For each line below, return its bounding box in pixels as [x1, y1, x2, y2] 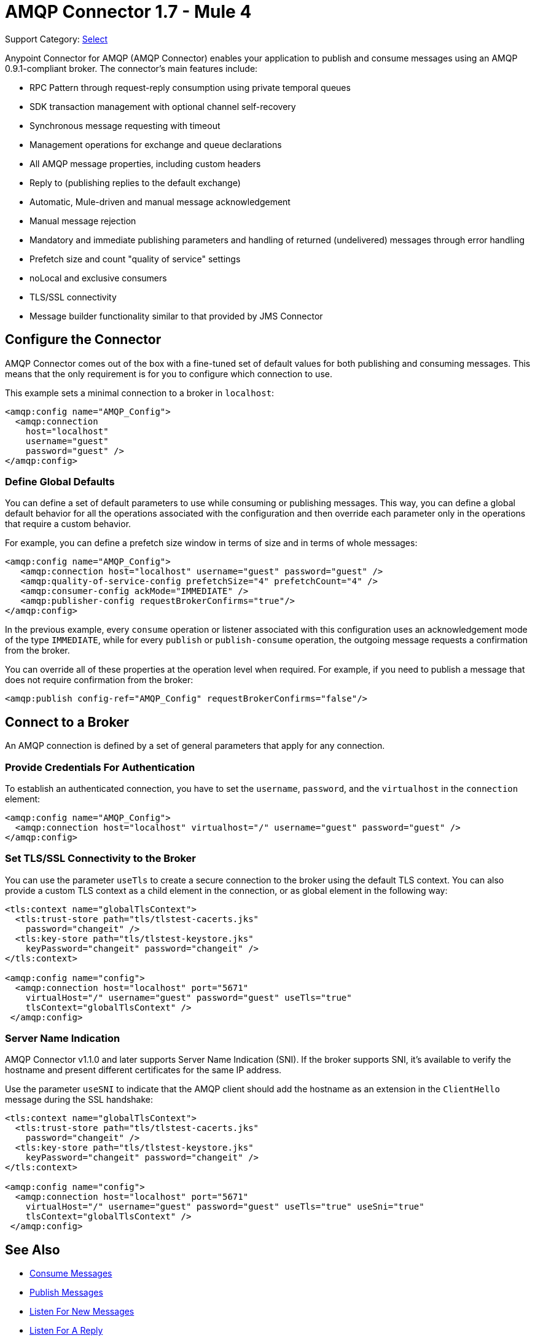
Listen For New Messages [29, 1306, 135, 1317]
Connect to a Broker [5, 714, 130, 730]
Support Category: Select [5, 33, 108, 44]
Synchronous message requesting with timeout [29, 120, 221, 131]
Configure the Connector [5, 332, 162, 348]
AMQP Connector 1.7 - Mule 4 [5, 1, 252, 22]
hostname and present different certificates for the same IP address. [5, 1065, 282, 1076]
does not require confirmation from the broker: [5, 675, 193, 686]
